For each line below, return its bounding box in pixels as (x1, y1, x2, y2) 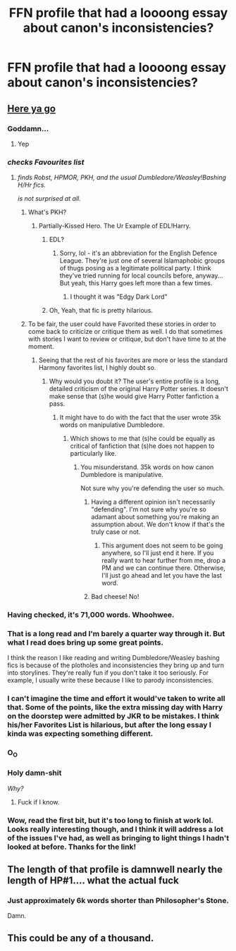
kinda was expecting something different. (7, 729, 154, 739)
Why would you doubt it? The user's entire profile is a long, (49, 377, 221, 385)
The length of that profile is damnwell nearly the (7, 864, 223, 876)
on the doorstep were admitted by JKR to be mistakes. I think (7, 711, 220, 721)
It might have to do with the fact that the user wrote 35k (59, 414, 222, 422)
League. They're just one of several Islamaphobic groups (59, 256, 225, 265)
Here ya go (7, 102, 56, 114)
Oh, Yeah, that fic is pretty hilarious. (49, 306, 154, 315)
